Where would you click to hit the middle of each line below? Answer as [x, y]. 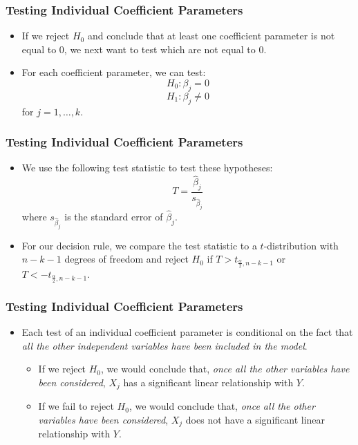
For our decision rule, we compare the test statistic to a [139, 245]
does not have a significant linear [255, 419]
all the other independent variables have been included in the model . [164, 345]
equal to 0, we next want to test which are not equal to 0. [144, 49]
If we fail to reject [76, 406]
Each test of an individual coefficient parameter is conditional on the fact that [187, 332]
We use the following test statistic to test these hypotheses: [147, 168]
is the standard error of [114, 216]
